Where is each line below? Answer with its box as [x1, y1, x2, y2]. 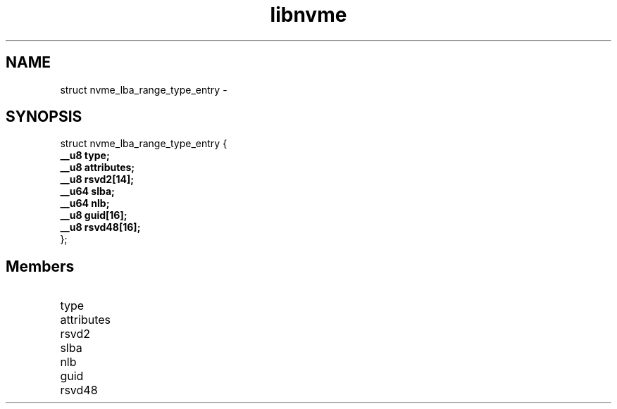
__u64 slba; [60, 185, 115, 198]
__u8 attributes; [60, 161, 135, 174]
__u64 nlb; [60, 197, 110, 210]
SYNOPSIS [6, 108, 82, 126]
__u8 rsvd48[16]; [60, 221, 141, 234]
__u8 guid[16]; [60, 209, 127, 222]
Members [6, 257, 75, 275]
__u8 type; [60, 149, 110, 162]
